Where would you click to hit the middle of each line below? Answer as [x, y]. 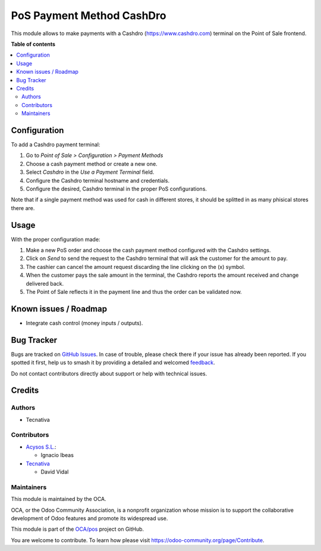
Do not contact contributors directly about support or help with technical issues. [109, 373]
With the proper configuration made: [56, 239]
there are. [23, 208]
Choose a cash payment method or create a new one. [92, 164]
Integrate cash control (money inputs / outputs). [84, 323]
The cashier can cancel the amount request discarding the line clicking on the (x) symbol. [136, 267]
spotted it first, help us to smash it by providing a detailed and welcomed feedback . [113, 362]
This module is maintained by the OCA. [59, 499]
